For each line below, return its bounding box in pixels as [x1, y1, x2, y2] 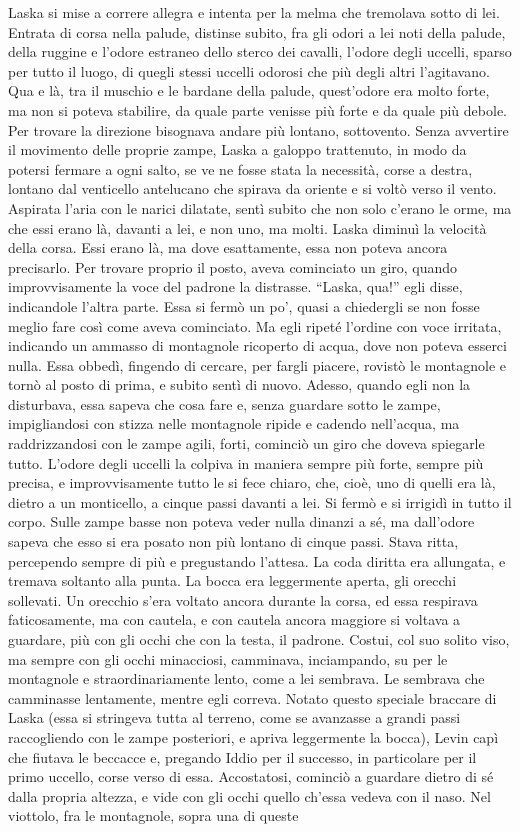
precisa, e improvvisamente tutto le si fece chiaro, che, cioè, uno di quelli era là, [8, 472, 496, 493]
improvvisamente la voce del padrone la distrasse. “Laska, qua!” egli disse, [8, 276, 463, 297]
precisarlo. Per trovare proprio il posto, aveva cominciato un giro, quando [8, 256, 458, 277]
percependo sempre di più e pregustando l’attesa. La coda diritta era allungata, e [8, 550, 506, 571]
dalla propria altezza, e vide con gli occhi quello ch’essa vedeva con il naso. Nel [8, 785, 491, 806]
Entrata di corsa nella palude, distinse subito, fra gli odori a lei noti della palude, [8, 21, 506, 42]
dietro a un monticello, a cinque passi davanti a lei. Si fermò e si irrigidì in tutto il [8, 491, 512, 512]
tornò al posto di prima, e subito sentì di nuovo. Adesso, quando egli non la [8, 374, 471, 395]
